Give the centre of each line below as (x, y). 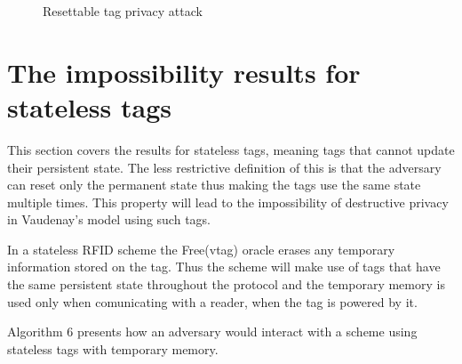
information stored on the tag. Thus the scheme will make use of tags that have (224, 267)
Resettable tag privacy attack (123, 11)
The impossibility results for (184, 72)
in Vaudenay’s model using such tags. (109, 219)
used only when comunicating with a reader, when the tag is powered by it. (212, 301)
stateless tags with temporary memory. (113, 348)
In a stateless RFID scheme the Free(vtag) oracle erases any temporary (201, 249)
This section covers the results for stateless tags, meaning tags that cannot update (231, 149)
